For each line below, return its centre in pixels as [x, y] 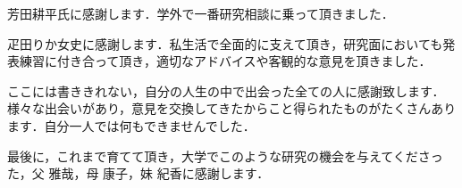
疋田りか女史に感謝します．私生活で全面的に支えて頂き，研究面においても [225, 43]
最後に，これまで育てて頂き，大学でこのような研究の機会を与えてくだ [213, 155]
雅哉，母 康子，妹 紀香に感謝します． [159, 173]
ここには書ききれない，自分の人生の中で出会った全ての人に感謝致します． [226, 90]
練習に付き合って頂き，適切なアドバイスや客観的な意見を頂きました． [225, 61]
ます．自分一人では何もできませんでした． [131, 125]
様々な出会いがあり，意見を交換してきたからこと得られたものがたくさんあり [232, 108]
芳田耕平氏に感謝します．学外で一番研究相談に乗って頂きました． [201, 13]
